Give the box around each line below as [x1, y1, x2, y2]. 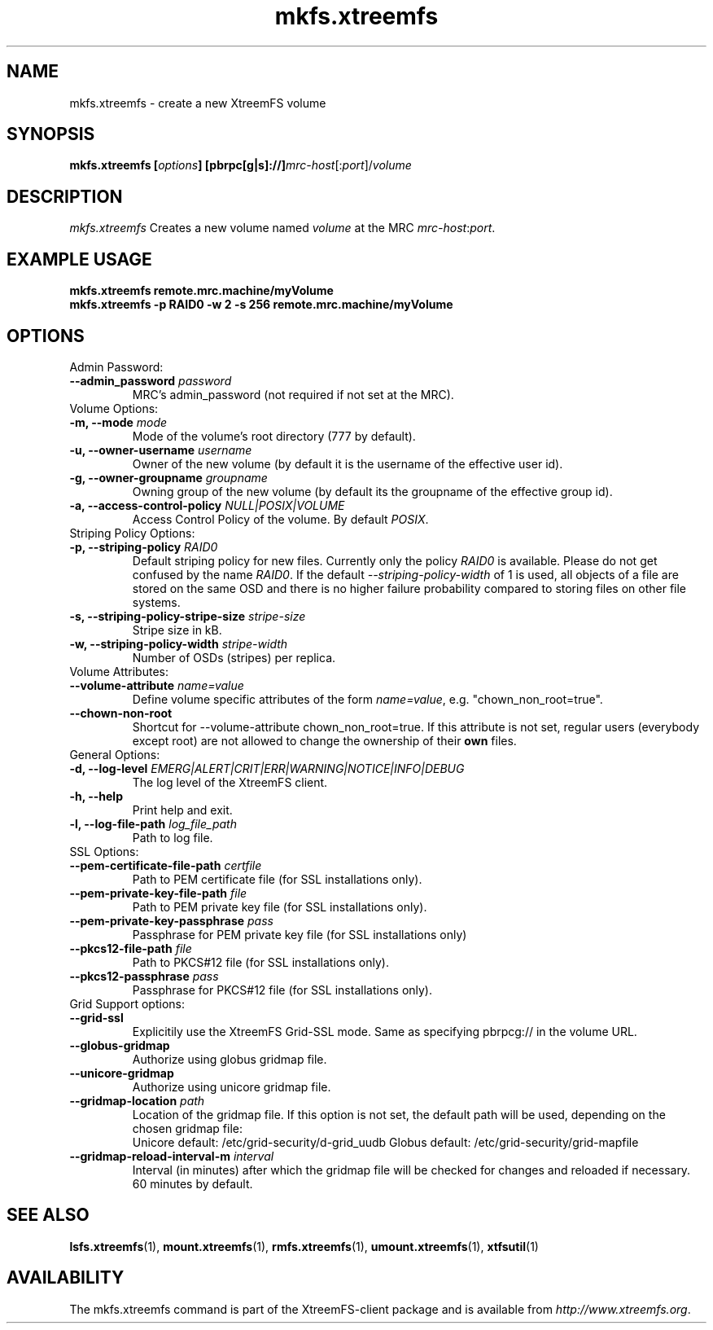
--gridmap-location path [69, 1093, 205, 1108]
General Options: [69, 747, 160, 762]
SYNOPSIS [7, 124, 95, 145]
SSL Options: [69, 844, 139, 858]
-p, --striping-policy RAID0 [69, 539, 218, 554]
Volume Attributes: [69, 664, 168, 678]
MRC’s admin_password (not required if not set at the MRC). [132, 387, 454, 402]
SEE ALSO [7, 1205, 90, 1226]
